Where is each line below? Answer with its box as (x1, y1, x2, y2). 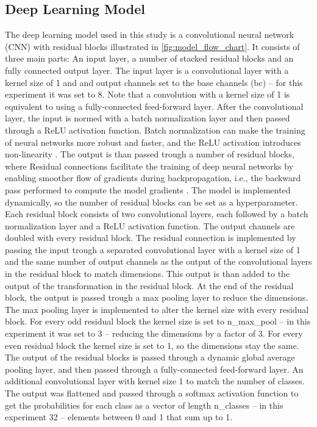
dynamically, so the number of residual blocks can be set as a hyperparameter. (5, 195, 298, 208)
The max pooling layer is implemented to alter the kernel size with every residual (5, 303, 309, 315)
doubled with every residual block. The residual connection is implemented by (5, 231, 296, 244)
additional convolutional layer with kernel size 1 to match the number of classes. (5, 375, 305, 387)
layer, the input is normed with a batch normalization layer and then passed (5, 112, 290, 124)
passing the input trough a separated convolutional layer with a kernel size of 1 (5, 243, 301, 256)
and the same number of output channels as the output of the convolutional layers (5, 255, 312, 268)
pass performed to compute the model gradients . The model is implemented (5, 183, 291, 196)
